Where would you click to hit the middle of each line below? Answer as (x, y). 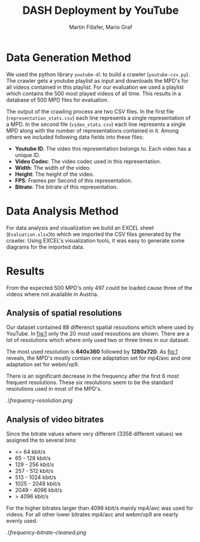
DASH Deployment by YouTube (101, 11)
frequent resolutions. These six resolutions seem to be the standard (90, 382)
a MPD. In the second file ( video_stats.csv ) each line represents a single (96, 124)
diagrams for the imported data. (46, 247)
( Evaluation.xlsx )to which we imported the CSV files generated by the (94, 234)
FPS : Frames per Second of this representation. (74, 180)
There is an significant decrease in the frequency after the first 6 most (93, 376)
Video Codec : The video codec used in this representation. (88, 161)
